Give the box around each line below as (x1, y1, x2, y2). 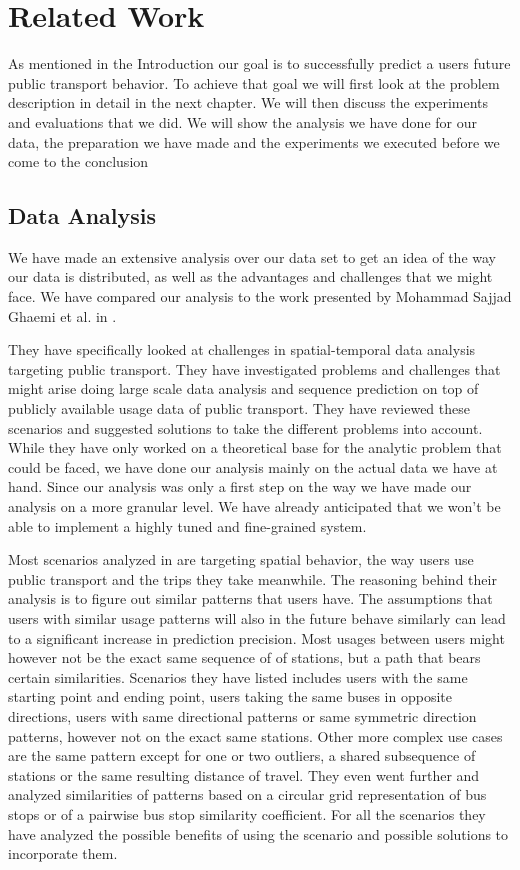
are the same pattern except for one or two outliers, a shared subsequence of (8, 745, 476, 766)
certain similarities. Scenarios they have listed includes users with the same (8, 666, 468, 687)
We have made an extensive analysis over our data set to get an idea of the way (8, 246, 496, 267)
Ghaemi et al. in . (8, 305, 117, 326)
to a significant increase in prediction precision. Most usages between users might (8, 627, 505, 648)
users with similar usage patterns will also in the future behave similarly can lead (8, 607, 506, 628)
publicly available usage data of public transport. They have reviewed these (8, 398, 470, 419)
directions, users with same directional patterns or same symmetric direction (8, 705, 477, 726)
